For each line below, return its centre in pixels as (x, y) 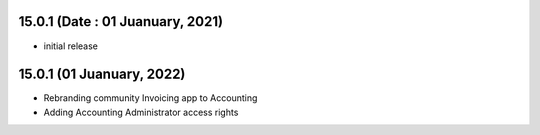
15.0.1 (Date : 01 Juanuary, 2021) (121, 21)
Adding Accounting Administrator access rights (141, 112)
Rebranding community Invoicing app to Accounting (150, 98)
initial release (71, 46)
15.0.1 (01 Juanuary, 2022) (102, 74)
